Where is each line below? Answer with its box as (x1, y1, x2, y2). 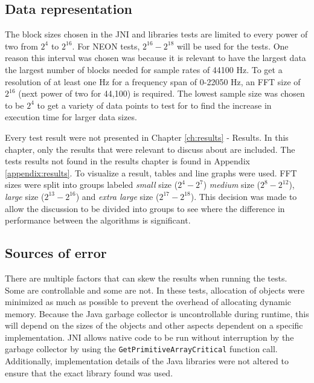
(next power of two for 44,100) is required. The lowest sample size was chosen (18, 87, 305, 100)
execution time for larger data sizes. (5, 111, 137, 123)
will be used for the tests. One (176, 39, 289, 52)
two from (5, 39, 38, 52)
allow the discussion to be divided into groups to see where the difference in (5, 202, 285, 214)
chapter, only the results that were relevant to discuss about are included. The (5, 143, 295, 155)
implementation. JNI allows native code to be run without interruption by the (5, 330, 294, 343)
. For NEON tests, (72, 39, 140, 52)
